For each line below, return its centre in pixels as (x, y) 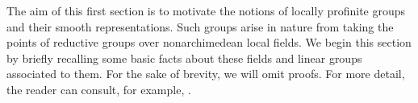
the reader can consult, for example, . (99, 89)
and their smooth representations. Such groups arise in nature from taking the (200, 26)
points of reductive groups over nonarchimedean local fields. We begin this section (209, 42)
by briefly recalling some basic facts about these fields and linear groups (184, 58)
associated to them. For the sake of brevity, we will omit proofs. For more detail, (206, 74)
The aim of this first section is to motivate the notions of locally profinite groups (206, 10)
